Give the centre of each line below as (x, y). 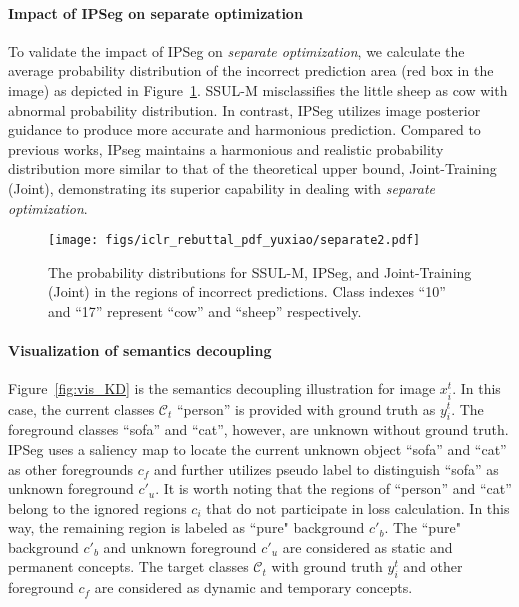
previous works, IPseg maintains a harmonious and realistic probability (226, 148)
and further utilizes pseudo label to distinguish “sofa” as (326, 468)
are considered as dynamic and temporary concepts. (253, 587)
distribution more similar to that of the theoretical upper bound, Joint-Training (252, 168)
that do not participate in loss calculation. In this (358, 507)
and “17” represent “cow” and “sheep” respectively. (205, 310)
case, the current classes (81, 408)
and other (433, 566)
